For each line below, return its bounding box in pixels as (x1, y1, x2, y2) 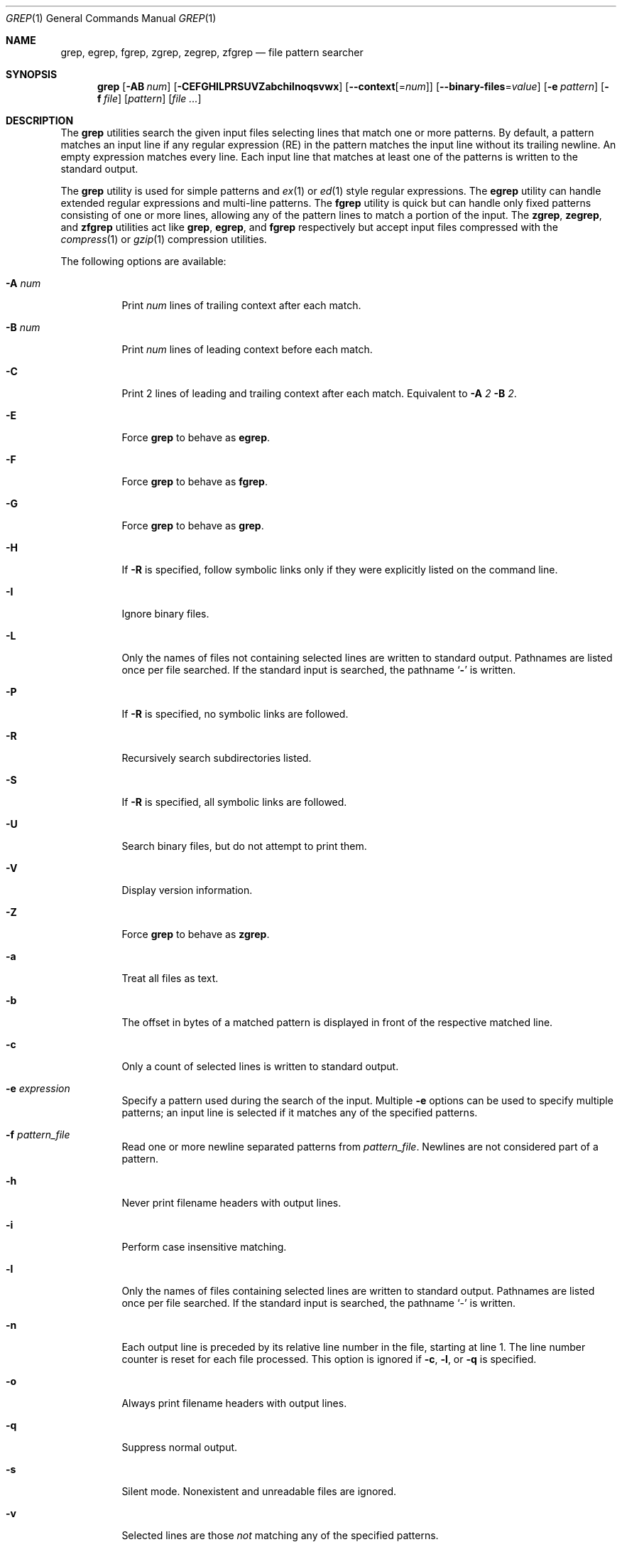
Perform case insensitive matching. (121, 1241, 287, 1253)
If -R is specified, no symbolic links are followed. (121, 708, 349, 720)
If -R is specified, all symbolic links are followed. (121, 796, 347, 808)
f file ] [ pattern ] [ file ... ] (97, 92, 202, 104)
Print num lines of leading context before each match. (121, 343, 373, 355)
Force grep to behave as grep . (121, 519, 264, 532)
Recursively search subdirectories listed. (121, 752, 312, 764)
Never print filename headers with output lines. (121, 1197, 342, 1209)
